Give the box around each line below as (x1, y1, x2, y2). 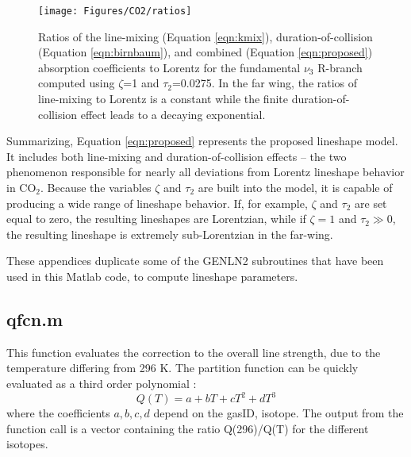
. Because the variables (40, 179, 152, 195)
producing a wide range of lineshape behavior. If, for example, (6, 194, 308, 211)
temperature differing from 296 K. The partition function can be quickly (6, 359, 359, 376)
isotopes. (6, 436, 48, 452)
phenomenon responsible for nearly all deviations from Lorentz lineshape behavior (6, 163, 405, 180)
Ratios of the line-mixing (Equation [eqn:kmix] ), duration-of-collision (38, 28, 373, 44)
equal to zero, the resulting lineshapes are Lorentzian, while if (6, 210, 306, 227)
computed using (38, 75, 115, 91)
